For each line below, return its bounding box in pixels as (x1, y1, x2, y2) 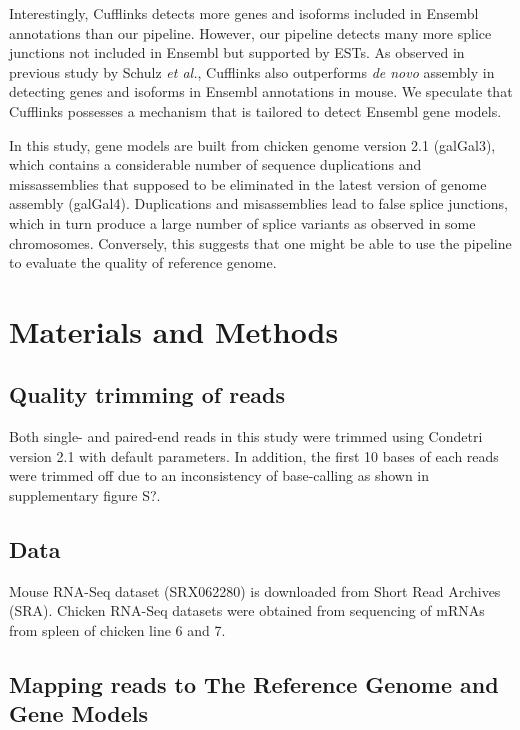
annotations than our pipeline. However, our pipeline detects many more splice (9, 22, 492, 43)
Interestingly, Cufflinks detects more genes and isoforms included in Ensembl (9, 3, 479, 23)
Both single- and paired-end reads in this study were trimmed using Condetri (9, 426, 483, 447)
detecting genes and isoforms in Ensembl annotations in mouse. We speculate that (9, 81, 513, 102)
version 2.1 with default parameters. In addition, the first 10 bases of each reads (9, 445, 499, 466)
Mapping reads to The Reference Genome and (9, 669, 499, 700)
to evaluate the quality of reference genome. (9, 252, 277, 273)
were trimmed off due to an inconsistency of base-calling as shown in (9, 465, 430, 486)
